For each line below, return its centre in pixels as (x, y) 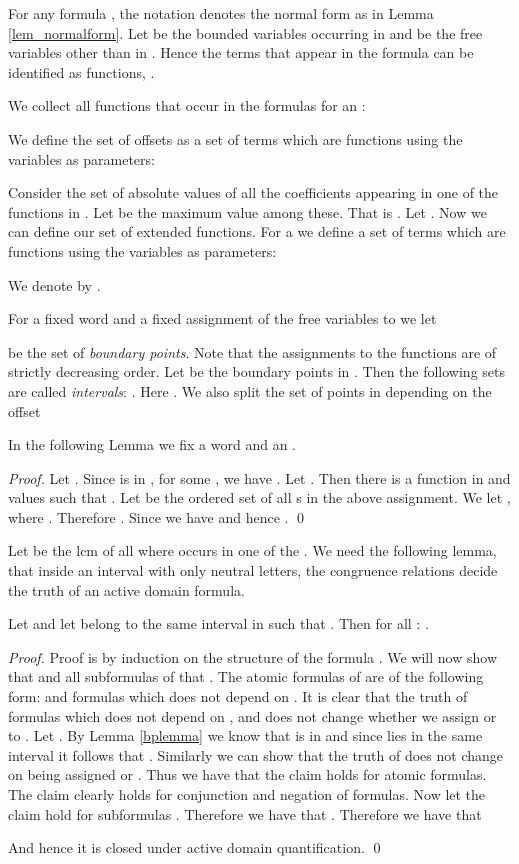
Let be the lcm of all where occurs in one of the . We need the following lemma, (252, 550)
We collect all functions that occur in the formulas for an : (187, 105)
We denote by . (54, 284)
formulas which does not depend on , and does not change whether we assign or (252, 715)
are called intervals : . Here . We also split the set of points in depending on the (250, 390)
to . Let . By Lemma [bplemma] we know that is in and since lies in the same (245, 735)
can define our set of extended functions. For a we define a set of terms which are (257, 231)
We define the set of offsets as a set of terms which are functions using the (235, 138)
